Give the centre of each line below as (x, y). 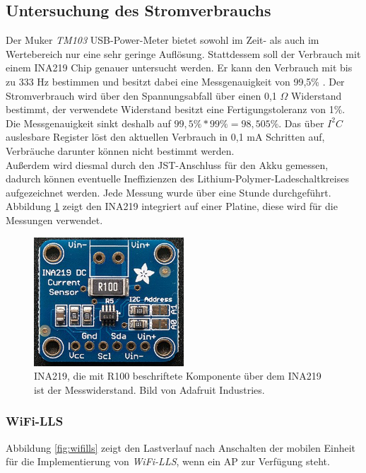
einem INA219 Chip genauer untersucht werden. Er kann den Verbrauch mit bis (179, 68)
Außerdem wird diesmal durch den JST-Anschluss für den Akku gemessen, (167, 164)
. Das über (301, 123)
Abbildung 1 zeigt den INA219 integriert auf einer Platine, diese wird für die (172, 206)
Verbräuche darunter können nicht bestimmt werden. (120, 150)
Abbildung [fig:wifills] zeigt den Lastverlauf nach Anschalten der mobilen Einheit (181, 447)
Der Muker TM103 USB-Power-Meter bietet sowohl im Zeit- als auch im (163, 40)
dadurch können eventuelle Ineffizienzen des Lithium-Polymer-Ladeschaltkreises (177, 179)
